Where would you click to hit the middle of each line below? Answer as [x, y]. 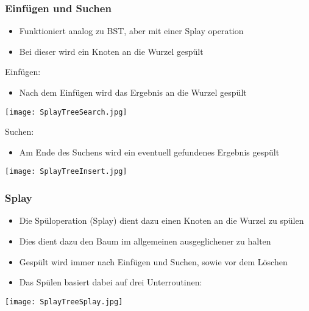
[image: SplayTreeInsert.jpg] [66, 172]
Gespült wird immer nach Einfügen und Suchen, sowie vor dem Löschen [153, 261]
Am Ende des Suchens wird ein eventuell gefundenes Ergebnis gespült [149, 152]
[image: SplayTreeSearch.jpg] [66, 112]
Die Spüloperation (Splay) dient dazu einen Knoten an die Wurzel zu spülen [162, 220]
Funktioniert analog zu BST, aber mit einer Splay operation [131, 31]
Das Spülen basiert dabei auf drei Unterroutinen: [111, 282]
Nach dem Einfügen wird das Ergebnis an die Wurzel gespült [133, 92]
